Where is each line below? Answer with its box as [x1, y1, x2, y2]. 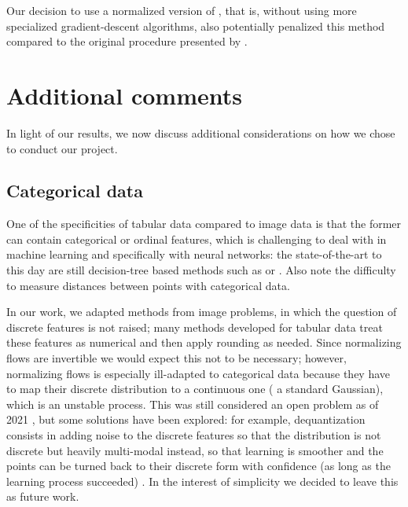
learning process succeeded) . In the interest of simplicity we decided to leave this [6, 472, 399, 489]
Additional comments [6, 79, 242, 111]
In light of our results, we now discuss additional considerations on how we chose [6, 124, 395, 141]
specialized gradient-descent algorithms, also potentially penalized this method [6, 17, 385, 34]
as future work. [6, 488, 79, 505]
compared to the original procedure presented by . [6, 33, 248, 50]
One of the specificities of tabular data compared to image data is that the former [6, 215, 402, 232]
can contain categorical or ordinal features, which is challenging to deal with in [6, 230, 387, 247]
